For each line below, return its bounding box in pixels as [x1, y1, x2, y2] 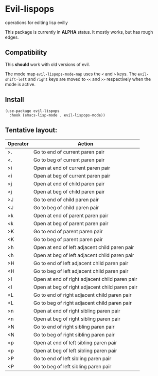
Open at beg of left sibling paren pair [33, 347, 118, 354]
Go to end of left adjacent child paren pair [33, 260, 129, 267]
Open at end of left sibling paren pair [33, 339, 118, 346]
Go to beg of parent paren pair [33, 236, 103, 243]
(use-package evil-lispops [5, 109, 60, 113]
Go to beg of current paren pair [33, 156, 105, 163]
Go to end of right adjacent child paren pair [33, 292, 132, 299]
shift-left [5, 77, 27, 82]
